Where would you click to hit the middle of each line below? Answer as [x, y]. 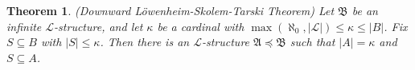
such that [312, 42]
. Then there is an [145, 42]
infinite [24, 26]
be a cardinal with [201, 26]
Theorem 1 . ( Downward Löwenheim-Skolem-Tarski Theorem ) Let [171, 10]
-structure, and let [99, 26]
